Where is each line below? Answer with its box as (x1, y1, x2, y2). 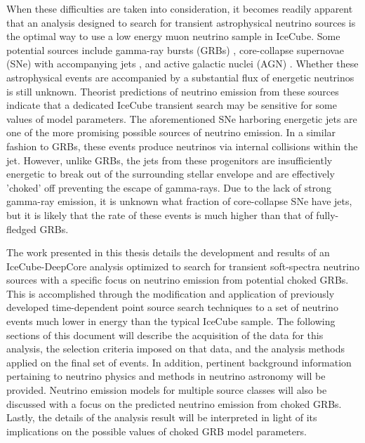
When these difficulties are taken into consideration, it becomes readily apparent (6, 1, 353, 15)
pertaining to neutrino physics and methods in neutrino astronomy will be (6, 369, 326, 383)
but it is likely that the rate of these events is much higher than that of (6, 207, 313, 222)
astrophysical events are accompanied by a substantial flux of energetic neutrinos (6, 70, 354, 84)
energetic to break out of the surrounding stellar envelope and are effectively (6, 166, 335, 181)
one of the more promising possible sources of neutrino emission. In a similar (6, 125, 336, 140)
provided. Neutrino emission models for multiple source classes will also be (6, 383, 327, 397)
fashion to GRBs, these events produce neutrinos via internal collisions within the (6, 138, 358, 153)
